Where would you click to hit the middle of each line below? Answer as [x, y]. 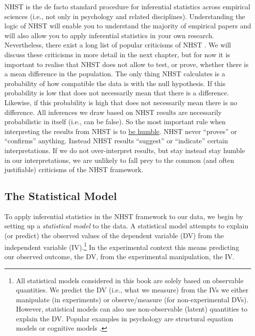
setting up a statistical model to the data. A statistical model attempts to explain [127, 226]
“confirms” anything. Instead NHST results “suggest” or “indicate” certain [116, 141]
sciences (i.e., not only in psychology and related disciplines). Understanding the [125, 16]
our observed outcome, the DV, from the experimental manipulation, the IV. [119, 256]
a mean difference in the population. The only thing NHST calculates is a [115, 74]
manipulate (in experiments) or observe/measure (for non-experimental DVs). [132, 299]
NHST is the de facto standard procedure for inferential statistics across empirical [127, 6]
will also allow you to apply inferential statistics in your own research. [109, 35]
